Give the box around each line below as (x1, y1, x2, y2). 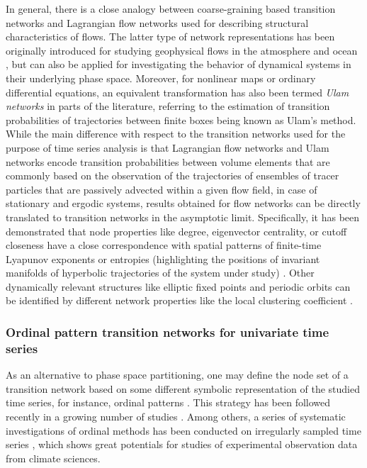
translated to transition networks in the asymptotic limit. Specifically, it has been (6, 209, 360, 224)
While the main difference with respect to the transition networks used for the (6, 126, 346, 141)
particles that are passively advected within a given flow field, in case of (6, 182, 317, 196)
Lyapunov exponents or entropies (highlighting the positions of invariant (6, 251, 320, 266)
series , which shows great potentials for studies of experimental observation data (6, 437, 358, 452)
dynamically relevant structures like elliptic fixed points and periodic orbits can (6, 279, 351, 294)
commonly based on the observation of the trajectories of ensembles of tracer (6, 168, 339, 183)
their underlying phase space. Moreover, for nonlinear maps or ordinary (6, 70, 316, 85)
